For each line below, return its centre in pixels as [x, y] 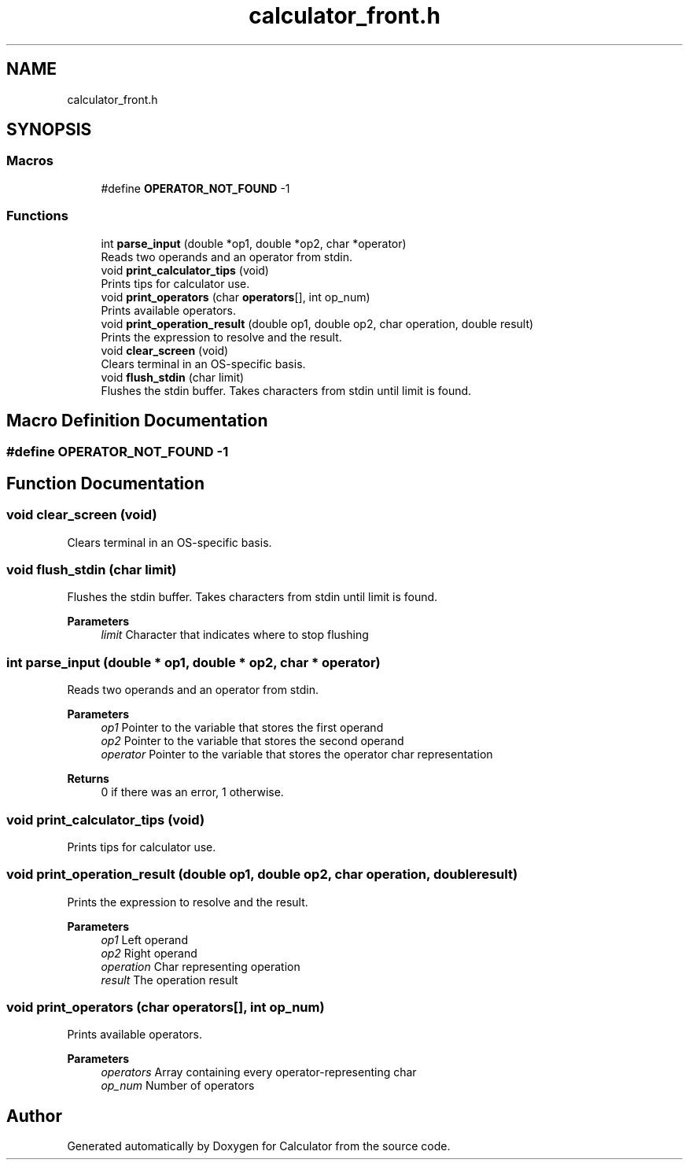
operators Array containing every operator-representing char [259, 1072]
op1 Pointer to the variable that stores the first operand [242, 728]
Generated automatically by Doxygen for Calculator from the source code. [259, 1146]
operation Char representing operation [201, 966]
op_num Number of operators [178, 1086]
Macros [30, 161]
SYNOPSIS [49, 130]
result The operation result [169, 980]
